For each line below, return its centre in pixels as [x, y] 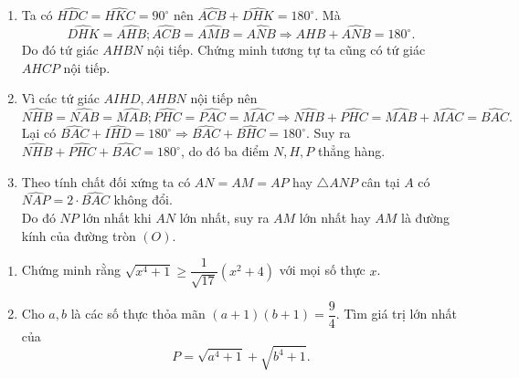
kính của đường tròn [79, 235]
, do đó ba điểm [225, 151]
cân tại [381, 181]
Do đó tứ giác [60, 50]
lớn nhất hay [335, 218]
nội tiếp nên [224, 98]
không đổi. [143, 199]
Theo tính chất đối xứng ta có [106, 181]
